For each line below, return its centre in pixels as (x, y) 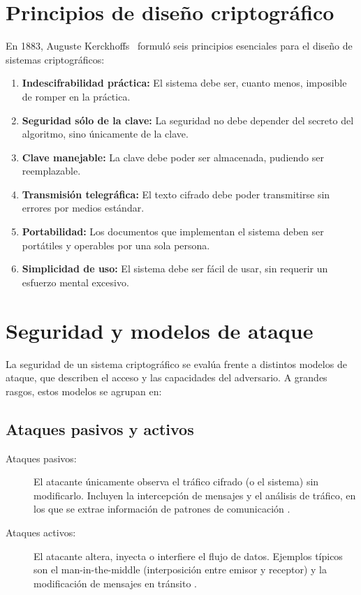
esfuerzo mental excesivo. (75, 282)
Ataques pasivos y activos (100, 428)
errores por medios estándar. (83, 208)
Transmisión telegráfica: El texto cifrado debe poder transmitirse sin (176, 194)
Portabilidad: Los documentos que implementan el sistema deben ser (173, 232)
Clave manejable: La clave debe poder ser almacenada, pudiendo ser (173, 157)
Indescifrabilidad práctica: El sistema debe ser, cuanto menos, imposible (184, 83)
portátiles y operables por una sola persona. (116, 245)
